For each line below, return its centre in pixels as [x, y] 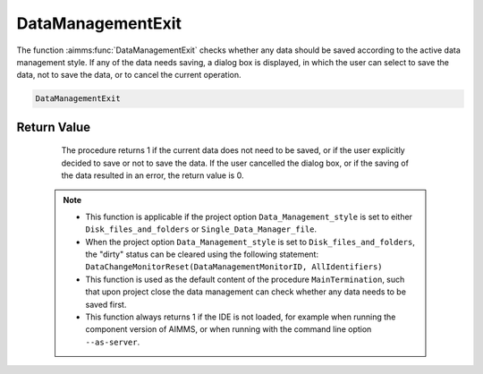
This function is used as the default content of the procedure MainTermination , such [245, 279]
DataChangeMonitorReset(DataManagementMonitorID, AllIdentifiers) [234, 267]
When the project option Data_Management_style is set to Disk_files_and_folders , [250, 242]
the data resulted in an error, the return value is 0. [153, 175]
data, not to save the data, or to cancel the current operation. [129, 75]
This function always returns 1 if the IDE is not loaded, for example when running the [241, 317]
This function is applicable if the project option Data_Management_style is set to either [249, 217]
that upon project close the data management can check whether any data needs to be [246, 292]
